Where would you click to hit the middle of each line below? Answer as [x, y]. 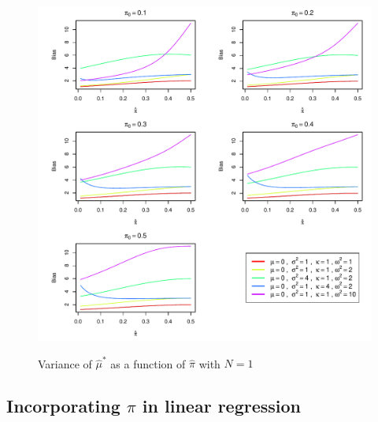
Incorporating [63, 406]
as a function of [148, 363]
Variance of [65, 363]
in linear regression [222, 406]
